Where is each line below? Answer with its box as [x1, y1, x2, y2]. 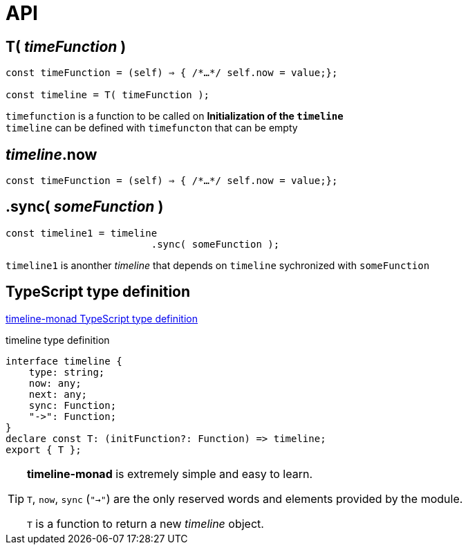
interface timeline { [6, 355, 122, 367]
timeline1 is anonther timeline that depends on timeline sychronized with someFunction [6, 259, 430, 271]
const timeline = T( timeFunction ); [6, 89, 210, 101]
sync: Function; [28, 399, 117, 411]
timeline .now [6, 145, 97, 163]
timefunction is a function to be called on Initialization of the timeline [6, 110, 344, 122]
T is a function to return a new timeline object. [27, 516, 264, 531]
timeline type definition [6, 333, 110, 346]
